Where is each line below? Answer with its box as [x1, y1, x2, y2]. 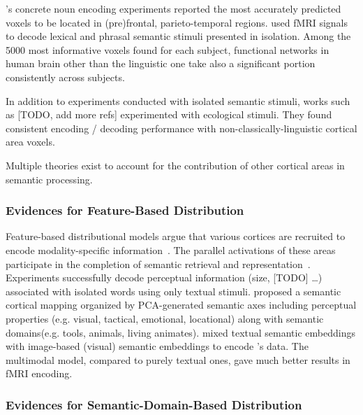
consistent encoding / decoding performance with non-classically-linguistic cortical [6, 120, 357, 135]
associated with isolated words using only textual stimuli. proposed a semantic [6, 283, 341, 298]
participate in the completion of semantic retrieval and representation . [6, 256, 311, 271]
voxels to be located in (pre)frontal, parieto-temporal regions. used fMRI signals [6, 15, 348, 29]
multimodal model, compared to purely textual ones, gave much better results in [6, 352, 350, 367]
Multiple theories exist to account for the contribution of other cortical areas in [6, 157, 345, 172]
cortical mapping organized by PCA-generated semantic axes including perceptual [6, 297, 357, 312]
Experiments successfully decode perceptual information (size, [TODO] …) [6, 270, 323, 285]
